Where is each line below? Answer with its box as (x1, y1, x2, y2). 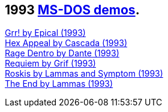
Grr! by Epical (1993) (5, 28, 86, 38)
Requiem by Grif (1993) (5, 58, 96, 69)
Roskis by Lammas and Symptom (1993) (5, 68, 163, 79)
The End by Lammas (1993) (5, 78, 113, 89)
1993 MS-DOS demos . (5, 2, 140, 17)
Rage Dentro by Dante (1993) (5, 48, 119, 59)
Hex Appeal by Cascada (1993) (5, 38, 127, 49)
